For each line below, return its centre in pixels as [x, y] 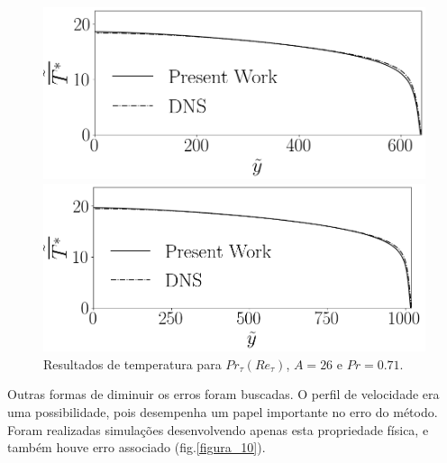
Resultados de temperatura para [132, 363]
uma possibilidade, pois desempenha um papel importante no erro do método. [223, 412]
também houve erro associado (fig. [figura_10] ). [137, 447]
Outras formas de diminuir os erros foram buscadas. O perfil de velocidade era [223, 394]
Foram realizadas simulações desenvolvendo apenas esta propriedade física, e [218, 429]
